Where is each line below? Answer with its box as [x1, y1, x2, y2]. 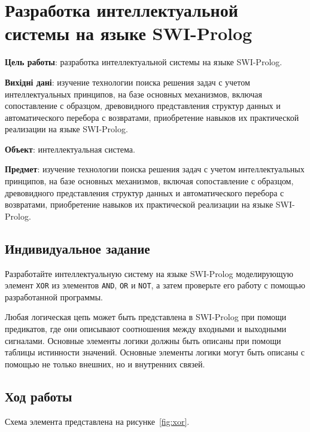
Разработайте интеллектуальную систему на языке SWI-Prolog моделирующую [5, 267, 293, 279]
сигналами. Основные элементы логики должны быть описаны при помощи [5, 334, 281, 346]
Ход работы [5, 387, 72, 405]
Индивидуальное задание [5, 239, 150, 257]
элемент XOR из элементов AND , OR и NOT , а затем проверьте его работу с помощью [5, 279, 305, 291]
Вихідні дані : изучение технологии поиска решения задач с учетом [5, 75, 250, 88]
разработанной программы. [5, 290, 104, 303]
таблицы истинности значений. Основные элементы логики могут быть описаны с [5, 346, 305, 358]
